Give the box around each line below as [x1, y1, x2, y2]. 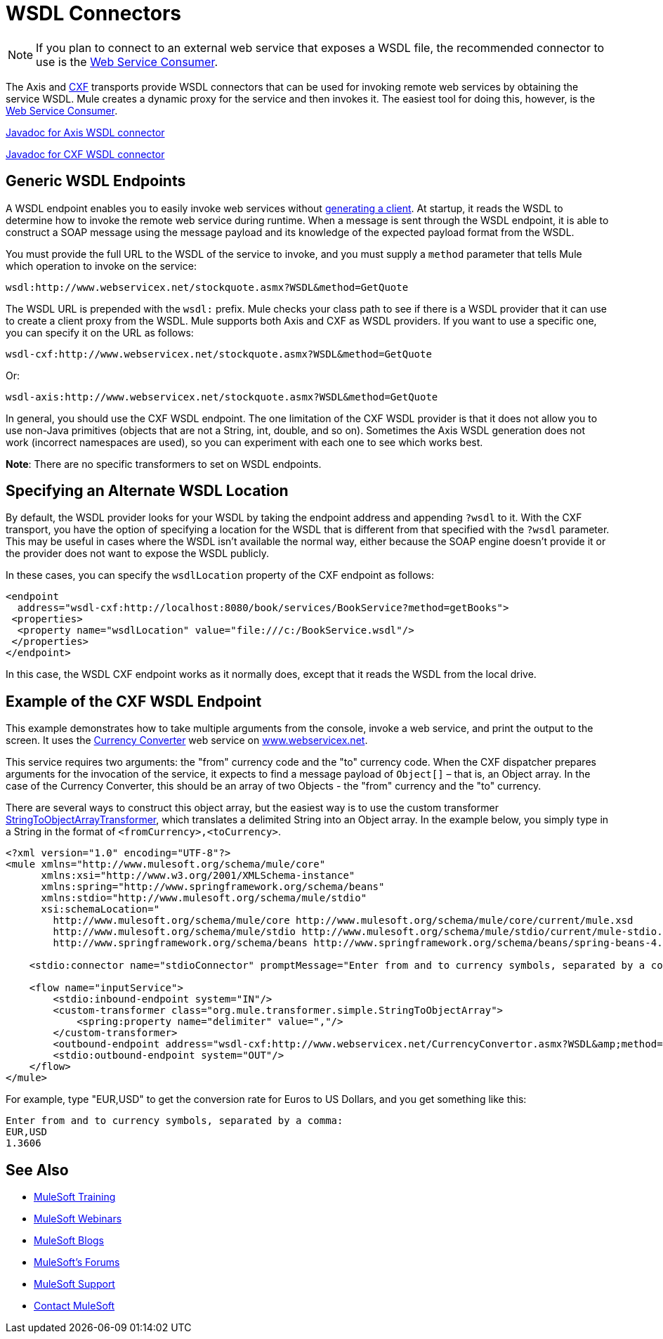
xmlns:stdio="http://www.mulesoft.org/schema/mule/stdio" [41, 892, 367, 904]
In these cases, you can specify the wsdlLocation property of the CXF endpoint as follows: [6, 569, 434, 582]
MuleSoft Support [34, 1278, 115, 1291]
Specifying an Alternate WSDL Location [6, 482, 289, 500]
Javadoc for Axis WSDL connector [6, 126, 165, 138]
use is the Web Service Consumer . [36, 54, 218, 69]
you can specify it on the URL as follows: [6, 326, 194, 339]
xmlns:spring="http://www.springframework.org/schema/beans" [41, 881, 385, 893]
